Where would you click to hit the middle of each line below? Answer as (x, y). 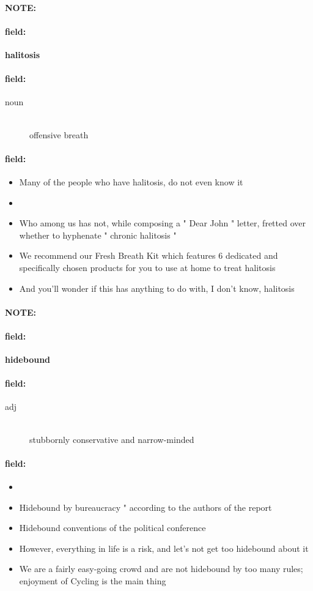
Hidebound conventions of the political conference (112, 528)
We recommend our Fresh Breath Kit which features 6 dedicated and (149, 255)
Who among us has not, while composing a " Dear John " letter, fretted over (162, 223)
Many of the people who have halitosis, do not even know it (131, 181)
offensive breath (59, 134)
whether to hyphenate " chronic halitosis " (98, 235)
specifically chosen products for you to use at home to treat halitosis (147, 267)
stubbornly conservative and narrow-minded (112, 439)
